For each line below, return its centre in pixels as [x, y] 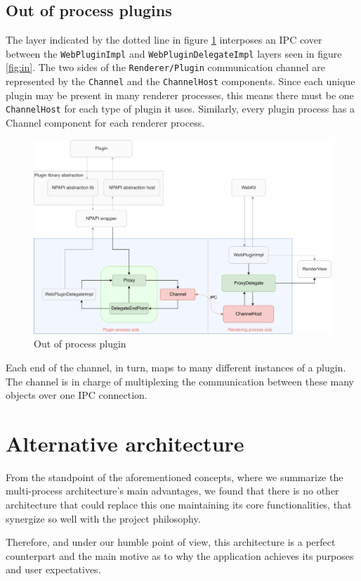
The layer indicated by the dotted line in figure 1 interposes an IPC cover [164, 40]
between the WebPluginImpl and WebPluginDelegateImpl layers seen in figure [174, 53]
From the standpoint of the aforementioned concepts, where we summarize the [175, 477]
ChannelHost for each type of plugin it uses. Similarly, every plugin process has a [180, 109]
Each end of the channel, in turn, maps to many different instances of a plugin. [176, 367]
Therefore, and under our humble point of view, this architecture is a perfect [171, 542]
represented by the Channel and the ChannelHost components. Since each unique [180, 81]
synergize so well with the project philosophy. [103, 518]
